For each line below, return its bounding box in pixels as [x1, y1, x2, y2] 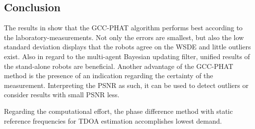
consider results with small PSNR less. [4, 89, 120, 100]
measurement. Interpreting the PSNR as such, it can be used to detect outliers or [4, 80, 249, 90]
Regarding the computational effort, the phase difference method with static [4, 106, 233, 116]
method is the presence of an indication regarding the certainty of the [4, 70, 213, 81]
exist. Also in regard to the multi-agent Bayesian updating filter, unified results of [4, 51, 250, 61]
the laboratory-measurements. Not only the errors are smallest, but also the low [4, 32, 244, 42]
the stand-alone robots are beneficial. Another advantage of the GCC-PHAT [4, 61, 233, 71]
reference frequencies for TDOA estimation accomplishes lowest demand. [4, 115, 222, 126]
